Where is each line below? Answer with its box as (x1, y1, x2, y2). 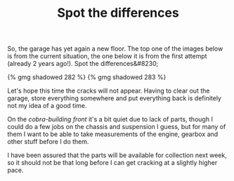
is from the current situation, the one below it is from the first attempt (7, 52, 207, 60)
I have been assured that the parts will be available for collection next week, (7, 151, 227, 159)
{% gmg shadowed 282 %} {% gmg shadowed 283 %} (7, 73, 167, 81)
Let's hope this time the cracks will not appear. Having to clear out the (7, 86, 210, 95)
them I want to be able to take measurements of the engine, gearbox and (7, 130, 219, 138)
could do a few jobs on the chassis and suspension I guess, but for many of (7, 123, 226, 131)
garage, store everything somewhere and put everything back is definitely (7, 94, 221, 102)
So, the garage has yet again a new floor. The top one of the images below (7, 44, 223, 53)
